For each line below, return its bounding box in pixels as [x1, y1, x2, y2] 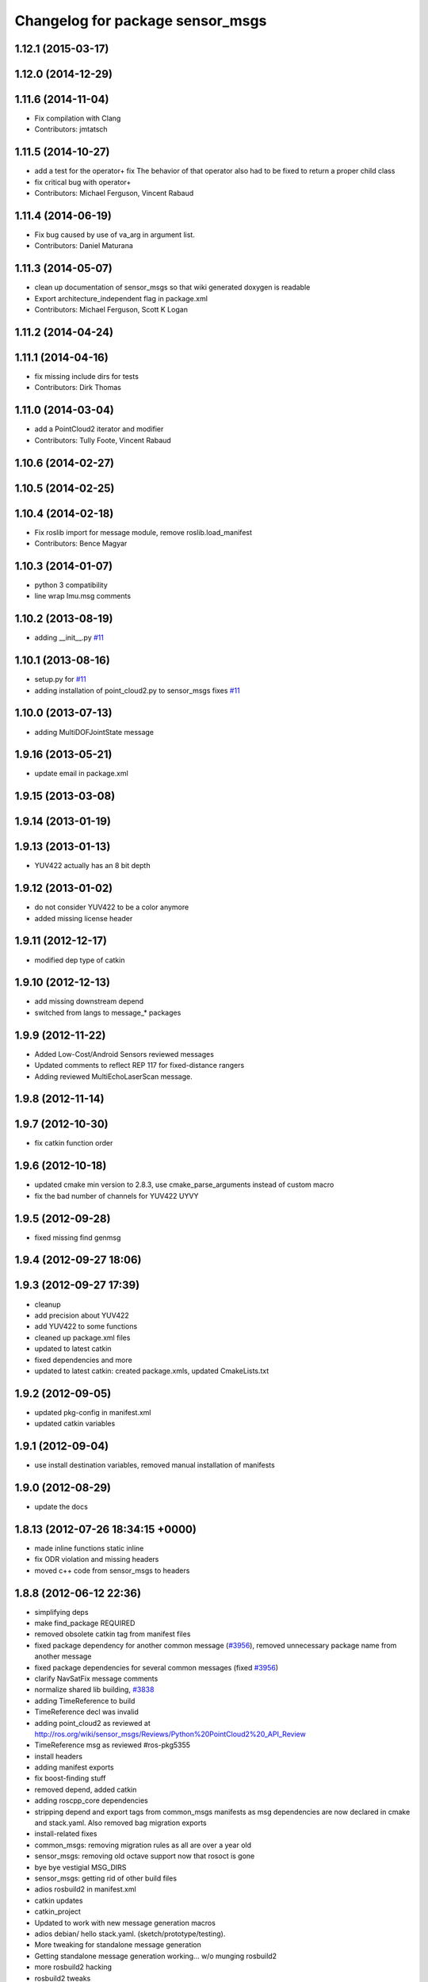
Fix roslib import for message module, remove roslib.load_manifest [34, 527, 253, 537]
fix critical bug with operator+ [34, 177, 132, 186]
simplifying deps [34, 1607, 89, 1617]
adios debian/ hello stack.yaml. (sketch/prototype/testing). [34, 1929, 226, 1938]
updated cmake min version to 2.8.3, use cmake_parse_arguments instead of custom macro [34, 1180, 334, 1189]
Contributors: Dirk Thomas [34, 383, 122, 392]
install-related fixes [34, 1829, 97, 1839]
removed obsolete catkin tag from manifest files [34, 1629, 191, 1639]
